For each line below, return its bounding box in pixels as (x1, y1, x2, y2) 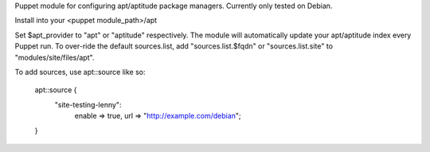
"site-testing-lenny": (54, 99, 122, 109)
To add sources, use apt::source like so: (14, 67, 146, 76)
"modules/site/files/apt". (14, 53, 95, 62)
